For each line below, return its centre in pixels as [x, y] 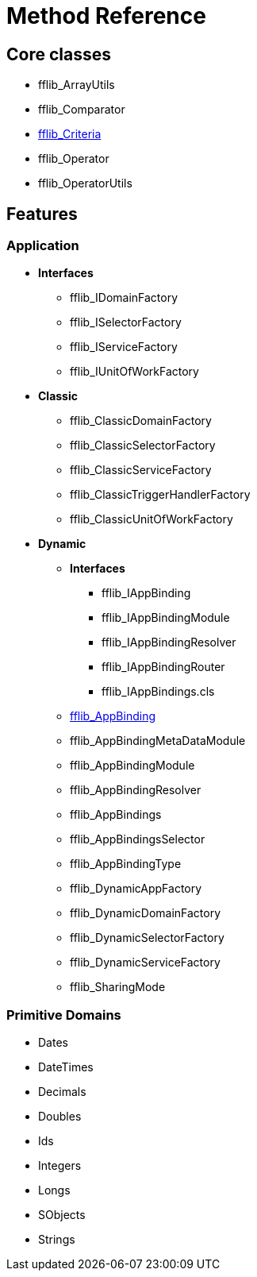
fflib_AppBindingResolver [136, 790]
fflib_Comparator [82, 110]
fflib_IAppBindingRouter [163, 667]
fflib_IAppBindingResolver [169, 642]
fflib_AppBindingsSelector [138, 839]
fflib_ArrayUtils [77, 85]
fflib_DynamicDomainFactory [146, 913]
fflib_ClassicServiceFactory [141, 470]
